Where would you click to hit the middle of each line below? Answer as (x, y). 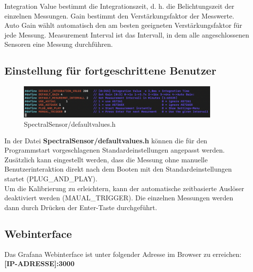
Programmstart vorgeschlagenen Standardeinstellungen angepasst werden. (115, 150)
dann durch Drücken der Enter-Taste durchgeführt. (81, 207)
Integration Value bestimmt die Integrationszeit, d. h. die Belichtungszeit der (119, 6)
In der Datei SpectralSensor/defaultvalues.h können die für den (106, 140)
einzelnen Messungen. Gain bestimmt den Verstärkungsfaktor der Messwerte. (119, 15)
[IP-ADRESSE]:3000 (39, 263)
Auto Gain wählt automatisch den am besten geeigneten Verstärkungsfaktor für (123, 25)
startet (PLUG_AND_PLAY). (51, 179)
